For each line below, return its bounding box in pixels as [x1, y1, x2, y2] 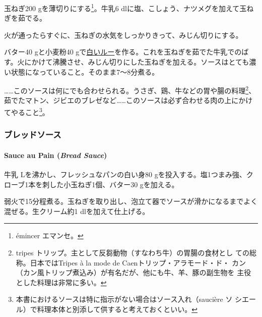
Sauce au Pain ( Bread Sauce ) [4, 149, 107, 160]
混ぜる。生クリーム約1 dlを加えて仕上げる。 [4, 205, 150, 216]
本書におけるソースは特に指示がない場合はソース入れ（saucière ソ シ [16, 294, 242, 304]
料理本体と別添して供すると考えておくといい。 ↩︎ [37, 303, 198, 314]
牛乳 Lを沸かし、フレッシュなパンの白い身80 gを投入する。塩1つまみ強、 [4, 169, 246, 179]
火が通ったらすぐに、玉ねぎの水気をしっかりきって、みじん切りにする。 [4, 29, 243, 40]
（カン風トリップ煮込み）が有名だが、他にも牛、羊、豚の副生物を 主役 [16, 267, 251, 278]
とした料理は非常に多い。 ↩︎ [16, 277, 107, 287]
